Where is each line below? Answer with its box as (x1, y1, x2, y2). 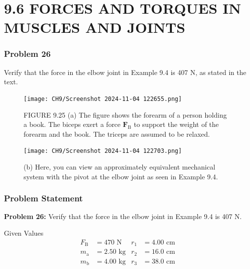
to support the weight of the (134, 119, 219, 129)
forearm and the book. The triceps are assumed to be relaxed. (24, 128, 210, 139)
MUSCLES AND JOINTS (4, 17, 186, 37)
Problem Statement (4, 192, 83, 204)
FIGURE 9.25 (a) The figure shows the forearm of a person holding (24, 109, 227, 120)
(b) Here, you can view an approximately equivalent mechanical (24, 162, 216, 172)
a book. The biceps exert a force (24, 119, 121, 129)
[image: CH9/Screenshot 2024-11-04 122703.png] (24, 147, 182, 155)
